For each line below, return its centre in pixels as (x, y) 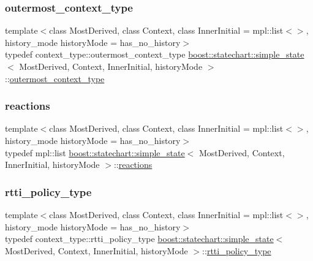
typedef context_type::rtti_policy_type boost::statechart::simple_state (139, 239)
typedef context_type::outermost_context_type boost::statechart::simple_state (155, 54)
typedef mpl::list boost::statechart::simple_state (95, 152)
